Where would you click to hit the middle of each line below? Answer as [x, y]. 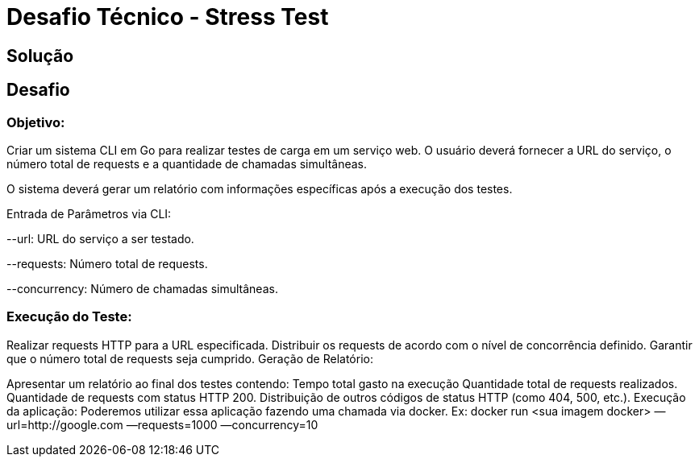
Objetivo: [36, 122]
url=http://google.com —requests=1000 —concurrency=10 [162, 424]
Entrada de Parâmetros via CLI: [89, 213]
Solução [40, 56]
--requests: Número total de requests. [107, 263]
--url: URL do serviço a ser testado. [100, 238]
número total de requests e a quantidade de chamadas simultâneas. [187, 163]
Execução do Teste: [69, 317]
